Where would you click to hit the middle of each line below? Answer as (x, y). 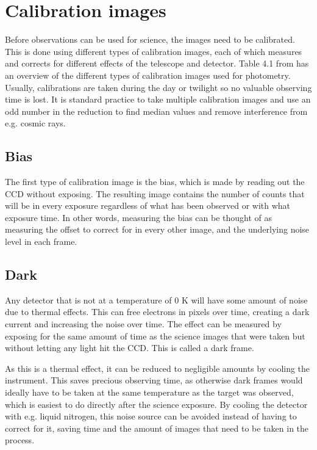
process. (20, 440)
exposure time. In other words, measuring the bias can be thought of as (139, 217)
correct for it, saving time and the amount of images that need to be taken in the (157, 428)
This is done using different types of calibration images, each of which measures (154, 51)
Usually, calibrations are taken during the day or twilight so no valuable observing (158, 87)
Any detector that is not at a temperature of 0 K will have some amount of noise (156, 299)
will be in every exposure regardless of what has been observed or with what (148, 205)
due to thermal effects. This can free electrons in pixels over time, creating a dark (157, 312)
